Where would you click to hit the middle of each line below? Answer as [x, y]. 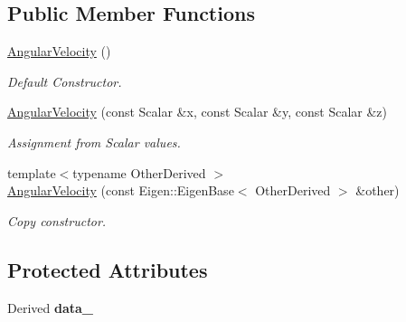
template [32, 172]
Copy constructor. [57, 220]
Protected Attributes [108, 269]
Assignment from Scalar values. [94, 142]
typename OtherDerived [139, 172]
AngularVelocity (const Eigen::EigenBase [121, 190]
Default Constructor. [65, 81]
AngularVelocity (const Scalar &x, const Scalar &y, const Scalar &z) [198, 112]
